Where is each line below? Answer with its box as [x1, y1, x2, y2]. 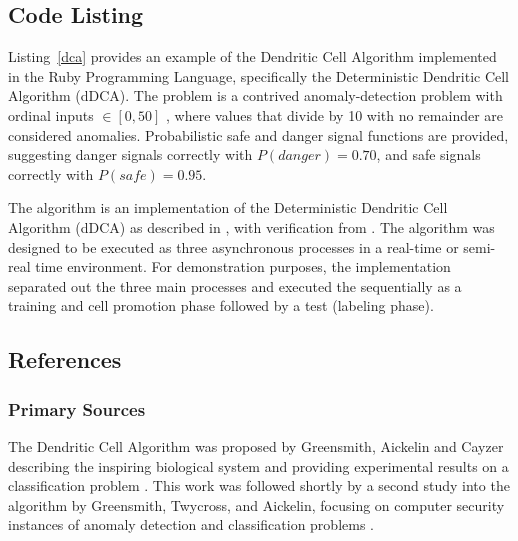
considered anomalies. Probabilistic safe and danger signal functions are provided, [8, 124, 509, 145]
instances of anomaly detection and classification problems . [8, 514, 374, 535]
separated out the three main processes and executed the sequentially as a [8, 275, 462, 296]
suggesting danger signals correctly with [8, 144, 253, 165]
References [8, 344, 122, 375]
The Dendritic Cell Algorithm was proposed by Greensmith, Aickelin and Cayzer [8, 435, 504, 456]
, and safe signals [376, 144, 481, 165]
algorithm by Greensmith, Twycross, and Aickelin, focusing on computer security [8, 494, 505, 515]
